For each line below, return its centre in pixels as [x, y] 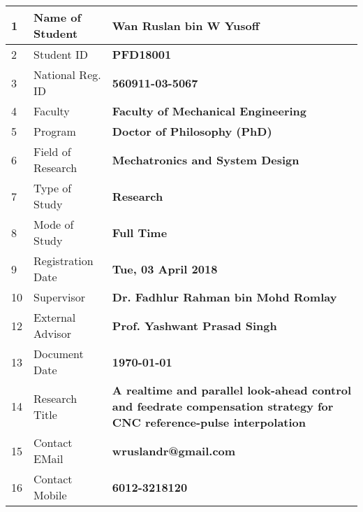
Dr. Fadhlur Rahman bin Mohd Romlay [224, 297]
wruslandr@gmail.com [174, 450]
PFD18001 [142, 54]
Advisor [52, 333]
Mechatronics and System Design [206, 159]
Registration [64, 261]
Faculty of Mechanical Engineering [209, 111]
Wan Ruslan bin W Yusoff [186, 25]
